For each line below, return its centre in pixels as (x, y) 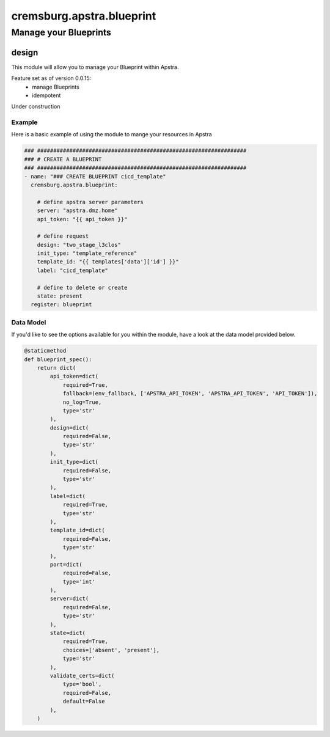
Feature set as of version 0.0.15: (51, 78)
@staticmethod (45, 351)
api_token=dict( (74, 376)
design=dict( (69, 427)
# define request (63, 236)
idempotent (46, 95)
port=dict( (66, 564)
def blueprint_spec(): (58, 359)
